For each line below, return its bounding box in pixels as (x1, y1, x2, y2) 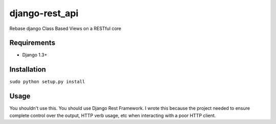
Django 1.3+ (22, 52, 48, 58)
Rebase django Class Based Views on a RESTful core (9, 25, 122, 32)
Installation (9, 65, 46, 74)
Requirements (9, 39, 56, 47)
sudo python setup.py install (9, 79, 85, 85)
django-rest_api (9, 8, 79, 19)
